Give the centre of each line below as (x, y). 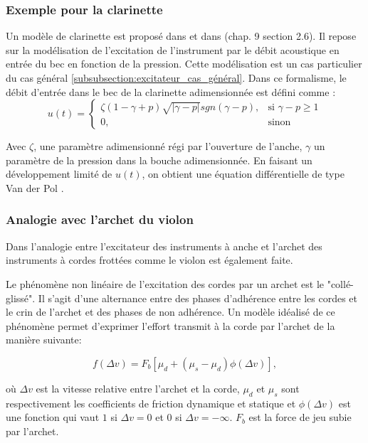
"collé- (340, 283)
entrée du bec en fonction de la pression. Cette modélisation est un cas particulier (184, 64)
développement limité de (59, 174)
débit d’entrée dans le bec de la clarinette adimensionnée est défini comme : (171, 91)
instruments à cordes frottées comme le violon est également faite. (149, 260)
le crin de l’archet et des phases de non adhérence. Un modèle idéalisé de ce (170, 312)
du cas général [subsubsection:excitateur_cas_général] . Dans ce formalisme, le (176, 78)
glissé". (21, 298)
